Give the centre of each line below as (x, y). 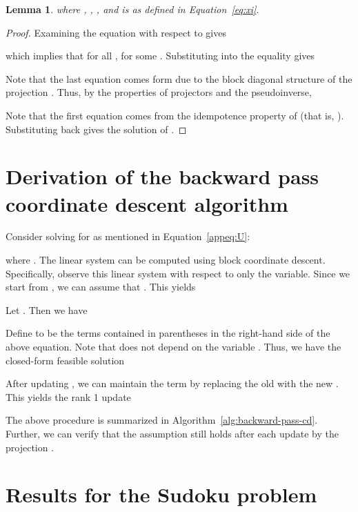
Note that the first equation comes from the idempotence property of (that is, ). (175, 115)
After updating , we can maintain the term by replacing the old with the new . (172, 383)
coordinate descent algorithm (147, 203)
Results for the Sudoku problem (161, 494)
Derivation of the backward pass (162, 176)
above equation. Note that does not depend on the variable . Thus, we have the (173, 347)
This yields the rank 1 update (68, 396)
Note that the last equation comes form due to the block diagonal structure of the (179, 78)
